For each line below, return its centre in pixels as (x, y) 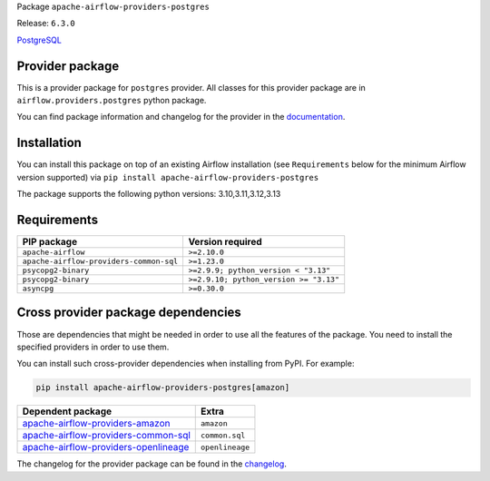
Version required (225, 242)
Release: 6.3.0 (46, 24)
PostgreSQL (39, 40)
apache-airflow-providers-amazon (96, 424)
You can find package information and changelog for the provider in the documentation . (181, 117)
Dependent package (67, 411)
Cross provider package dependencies (129, 313)
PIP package (49, 242)
